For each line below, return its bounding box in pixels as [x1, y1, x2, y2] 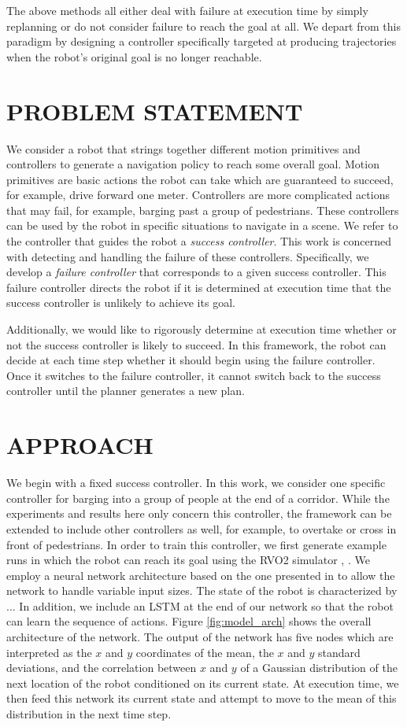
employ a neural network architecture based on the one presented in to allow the [6, 566, 395, 583]
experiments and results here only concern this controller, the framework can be [6, 505, 392, 522]
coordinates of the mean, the [135, 644, 274, 660]
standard [318, 644, 361, 660]
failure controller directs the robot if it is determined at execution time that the [6, 279, 391, 295]
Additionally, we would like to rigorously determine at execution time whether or [6, 321, 397, 338]
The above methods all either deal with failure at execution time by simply [6, 2, 368, 18]
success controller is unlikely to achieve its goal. [6, 294, 235, 311]
